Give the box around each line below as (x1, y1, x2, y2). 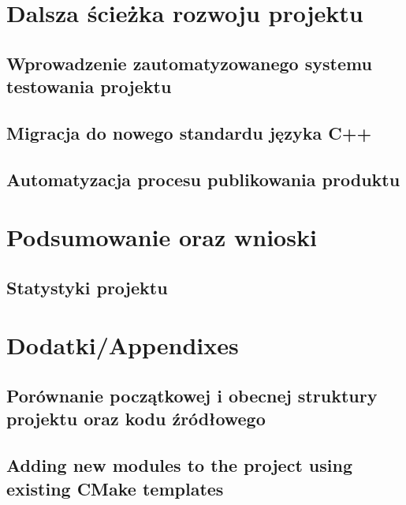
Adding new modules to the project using (6, 453, 352, 477)
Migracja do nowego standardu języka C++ (6, 120, 372, 144)
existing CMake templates (6, 476, 224, 500)
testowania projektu (6, 74, 172, 99)
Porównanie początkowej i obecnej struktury (6, 383, 378, 408)
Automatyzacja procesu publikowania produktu (6, 166, 400, 191)
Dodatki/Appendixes (6, 329, 239, 361)
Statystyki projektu (6, 275, 168, 299)
